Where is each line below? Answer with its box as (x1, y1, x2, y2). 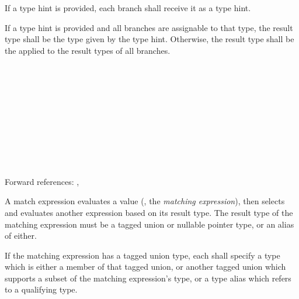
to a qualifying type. (5, 283, 78, 295)
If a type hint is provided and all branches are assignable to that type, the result (5, 21, 293, 33)
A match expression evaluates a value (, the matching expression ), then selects (5, 195, 285, 207)
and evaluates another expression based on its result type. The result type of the (5, 206, 293, 218)
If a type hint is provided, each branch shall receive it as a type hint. (5, 2, 251, 13)
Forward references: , (5, 175, 79, 187)
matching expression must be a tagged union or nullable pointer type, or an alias (5, 218, 294, 230)
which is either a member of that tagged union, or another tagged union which (5, 260, 286, 273)
